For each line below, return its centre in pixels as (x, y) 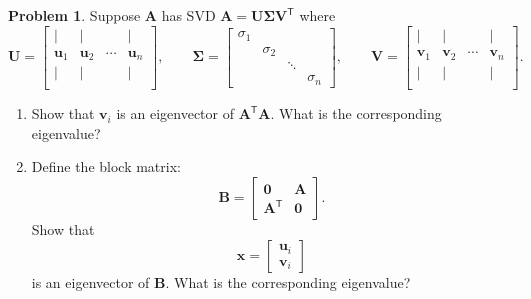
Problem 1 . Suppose (74, 15)
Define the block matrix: (106, 166)
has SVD (188, 15)
